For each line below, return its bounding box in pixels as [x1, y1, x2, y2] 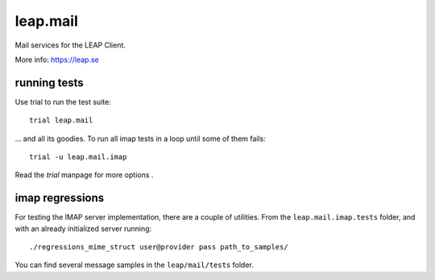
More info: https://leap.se [14, 55, 100, 64]
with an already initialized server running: [14, 224, 152, 233]
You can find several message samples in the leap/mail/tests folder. [14, 260, 254, 270]
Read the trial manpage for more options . [14, 170, 154, 180]
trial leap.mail [29, 116, 93, 125]
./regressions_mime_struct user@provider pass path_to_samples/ [29, 242, 289, 252]
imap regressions [14, 191, 105, 205]
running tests [14, 76, 84, 89]
